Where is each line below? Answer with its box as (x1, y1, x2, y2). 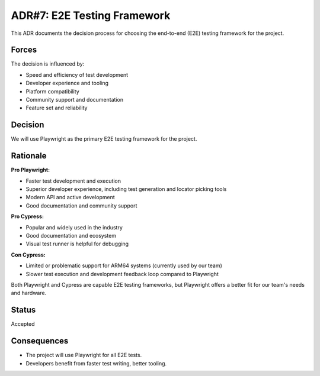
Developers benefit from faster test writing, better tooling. (25, 359, 167, 367)
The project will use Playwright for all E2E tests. (25, 352, 142, 359)
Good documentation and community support (25, 202, 137, 209)
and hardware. (11, 290, 47, 297)
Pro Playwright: (11, 166, 50, 174)
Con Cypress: (11, 251, 46, 258)
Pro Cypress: (11, 213, 44, 220)
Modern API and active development (25, 194, 115, 201)
